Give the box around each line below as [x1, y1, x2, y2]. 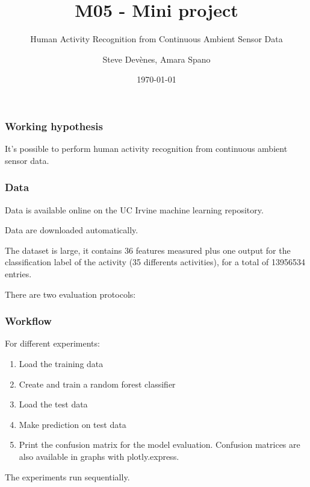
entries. [5, 267, 32, 280]
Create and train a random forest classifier [19, 377, 176, 390]
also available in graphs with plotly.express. [19, 450, 179, 462]
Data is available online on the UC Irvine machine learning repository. [5, 203, 264, 216]
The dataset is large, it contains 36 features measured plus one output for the [5, 243, 291, 256]
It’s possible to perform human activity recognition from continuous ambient [5, 142, 288, 155]
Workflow [5, 313, 52, 328]
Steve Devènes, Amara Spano [102, 52, 211, 65]
